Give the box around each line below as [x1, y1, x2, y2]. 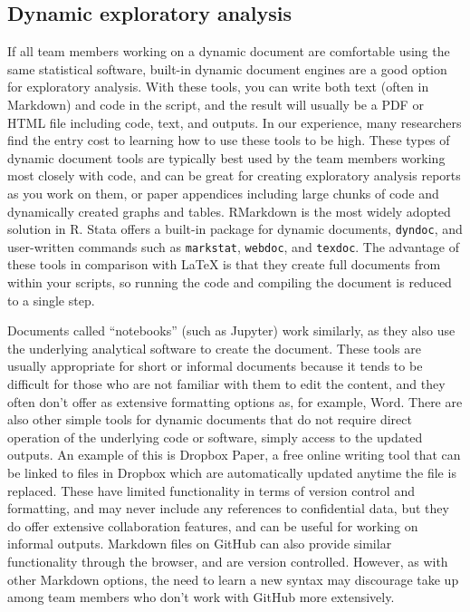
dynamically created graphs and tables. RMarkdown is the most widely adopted [7, 201, 451, 220]
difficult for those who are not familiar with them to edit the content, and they [7, 374, 446, 393]
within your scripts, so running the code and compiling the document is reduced [7, 273, 452, 292]
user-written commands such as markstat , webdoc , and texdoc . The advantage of [7, 237, 460, 256]
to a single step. [7, 290, 95, 309]
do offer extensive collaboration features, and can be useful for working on [7, 516, 418, 535]
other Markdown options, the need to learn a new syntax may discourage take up [7, 569, 459, 588]
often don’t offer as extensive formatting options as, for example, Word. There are [7, 392, 463, 411]
